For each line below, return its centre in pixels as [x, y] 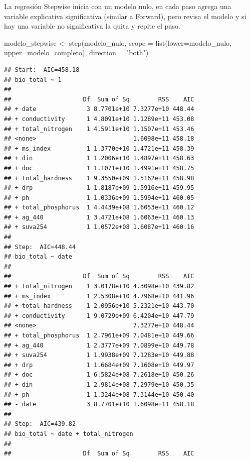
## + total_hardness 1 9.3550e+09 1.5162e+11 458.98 [99, 178]
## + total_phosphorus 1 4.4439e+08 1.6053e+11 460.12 [99, 208]
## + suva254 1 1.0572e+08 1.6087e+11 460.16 [99, 227]
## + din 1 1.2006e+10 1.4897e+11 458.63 [99, 158]
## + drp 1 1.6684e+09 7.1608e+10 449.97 [99, 365]
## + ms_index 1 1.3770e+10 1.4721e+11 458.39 [99, 148]
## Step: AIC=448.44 [40, 247]
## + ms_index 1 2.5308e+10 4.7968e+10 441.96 [99, 296]
